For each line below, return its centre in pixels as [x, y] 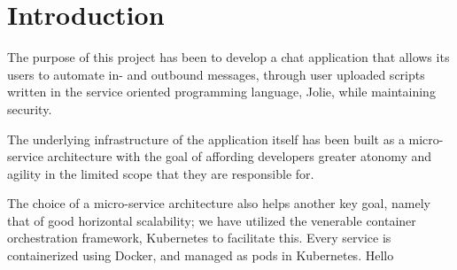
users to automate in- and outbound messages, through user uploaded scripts [216, 74]
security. [30, 108]
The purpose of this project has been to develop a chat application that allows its [228, 57]
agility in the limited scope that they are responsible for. [161, 173]
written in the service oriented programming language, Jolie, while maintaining [221, 92]
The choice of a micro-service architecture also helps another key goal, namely [219, 203]
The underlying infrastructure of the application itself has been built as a [206, 139]
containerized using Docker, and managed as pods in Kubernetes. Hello [201, 255]
